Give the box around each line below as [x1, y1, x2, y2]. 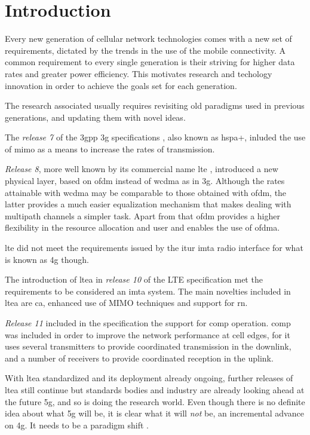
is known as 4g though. [5, 253, 89, 265]
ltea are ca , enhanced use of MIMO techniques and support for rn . [5, 296, 248, 309]
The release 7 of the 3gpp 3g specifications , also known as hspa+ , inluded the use [5, 131, 306, 143]
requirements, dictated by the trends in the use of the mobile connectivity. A [5, 44, 286, 56]
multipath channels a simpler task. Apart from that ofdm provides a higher [5, 209, 280, 222]
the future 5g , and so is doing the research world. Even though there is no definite [5, 395, 305, 408]
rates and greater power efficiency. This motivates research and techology [5, 67, 272, 79]
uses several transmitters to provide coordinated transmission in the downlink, [5, 340, 291, 353]
